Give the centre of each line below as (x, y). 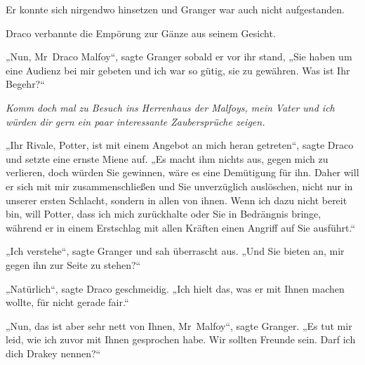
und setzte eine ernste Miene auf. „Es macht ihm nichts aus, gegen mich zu (167, 158)
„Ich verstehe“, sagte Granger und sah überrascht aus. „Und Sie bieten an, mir (175, 251)
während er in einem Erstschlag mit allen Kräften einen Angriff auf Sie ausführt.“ (181, 227)
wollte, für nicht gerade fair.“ (67, 302)
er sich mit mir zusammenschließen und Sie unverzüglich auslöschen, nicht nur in (179, 186)
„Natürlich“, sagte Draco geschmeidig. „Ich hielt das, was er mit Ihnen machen (175, 288)
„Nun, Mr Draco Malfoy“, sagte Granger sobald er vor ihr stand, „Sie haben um (179, 57)
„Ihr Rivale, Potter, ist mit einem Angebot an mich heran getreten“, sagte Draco (180, 145)
